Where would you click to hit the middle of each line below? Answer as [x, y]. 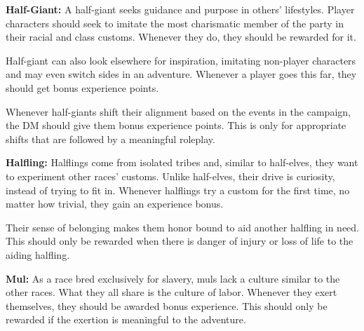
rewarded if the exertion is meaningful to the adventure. [126, 319]
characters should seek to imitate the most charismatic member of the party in [175, 23]
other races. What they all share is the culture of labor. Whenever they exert [171, 292]
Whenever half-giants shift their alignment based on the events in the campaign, [178, 111]
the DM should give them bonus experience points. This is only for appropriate [176, 125]
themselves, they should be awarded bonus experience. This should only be [167, 305]
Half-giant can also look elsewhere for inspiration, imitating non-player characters [181, 60]
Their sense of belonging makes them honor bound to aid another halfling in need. [182, 227]
